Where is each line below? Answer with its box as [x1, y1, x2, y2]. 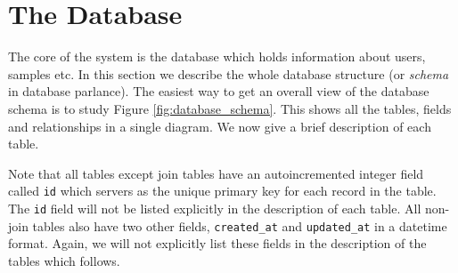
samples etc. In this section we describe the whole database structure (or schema [8, 64, 449, 83]
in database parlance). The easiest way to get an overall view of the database [8, 82, 429, 100]
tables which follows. [8, 251, 120, 269]
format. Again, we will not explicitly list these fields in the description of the [8, 234, 427, 253]
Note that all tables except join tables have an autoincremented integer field [8, 164, 424, 182]
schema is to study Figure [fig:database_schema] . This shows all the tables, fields [8, 99, 452, 117]
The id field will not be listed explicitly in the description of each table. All [8, 198, 421, 217]
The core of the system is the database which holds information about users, [8, 47, 426, 66]
